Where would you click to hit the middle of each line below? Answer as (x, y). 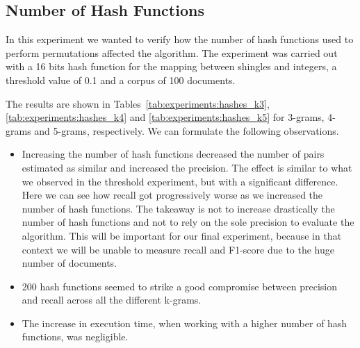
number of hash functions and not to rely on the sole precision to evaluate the (188, 222)
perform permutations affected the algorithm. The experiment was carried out (172, 52)
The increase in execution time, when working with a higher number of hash (185, 323)
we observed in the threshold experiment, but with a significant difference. (180, 181)
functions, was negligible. (75, 337)
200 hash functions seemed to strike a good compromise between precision (179, 286)
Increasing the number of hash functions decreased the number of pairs (173, 154)
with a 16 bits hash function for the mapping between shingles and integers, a (171, 66)
